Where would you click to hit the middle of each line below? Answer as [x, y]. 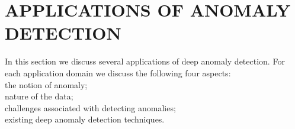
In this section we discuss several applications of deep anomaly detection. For [145, 61]
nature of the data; [39, 96]
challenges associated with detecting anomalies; [90, 107]
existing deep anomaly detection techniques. [85, 119]
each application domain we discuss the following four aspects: [118, 72]
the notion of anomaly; [46, 84]
